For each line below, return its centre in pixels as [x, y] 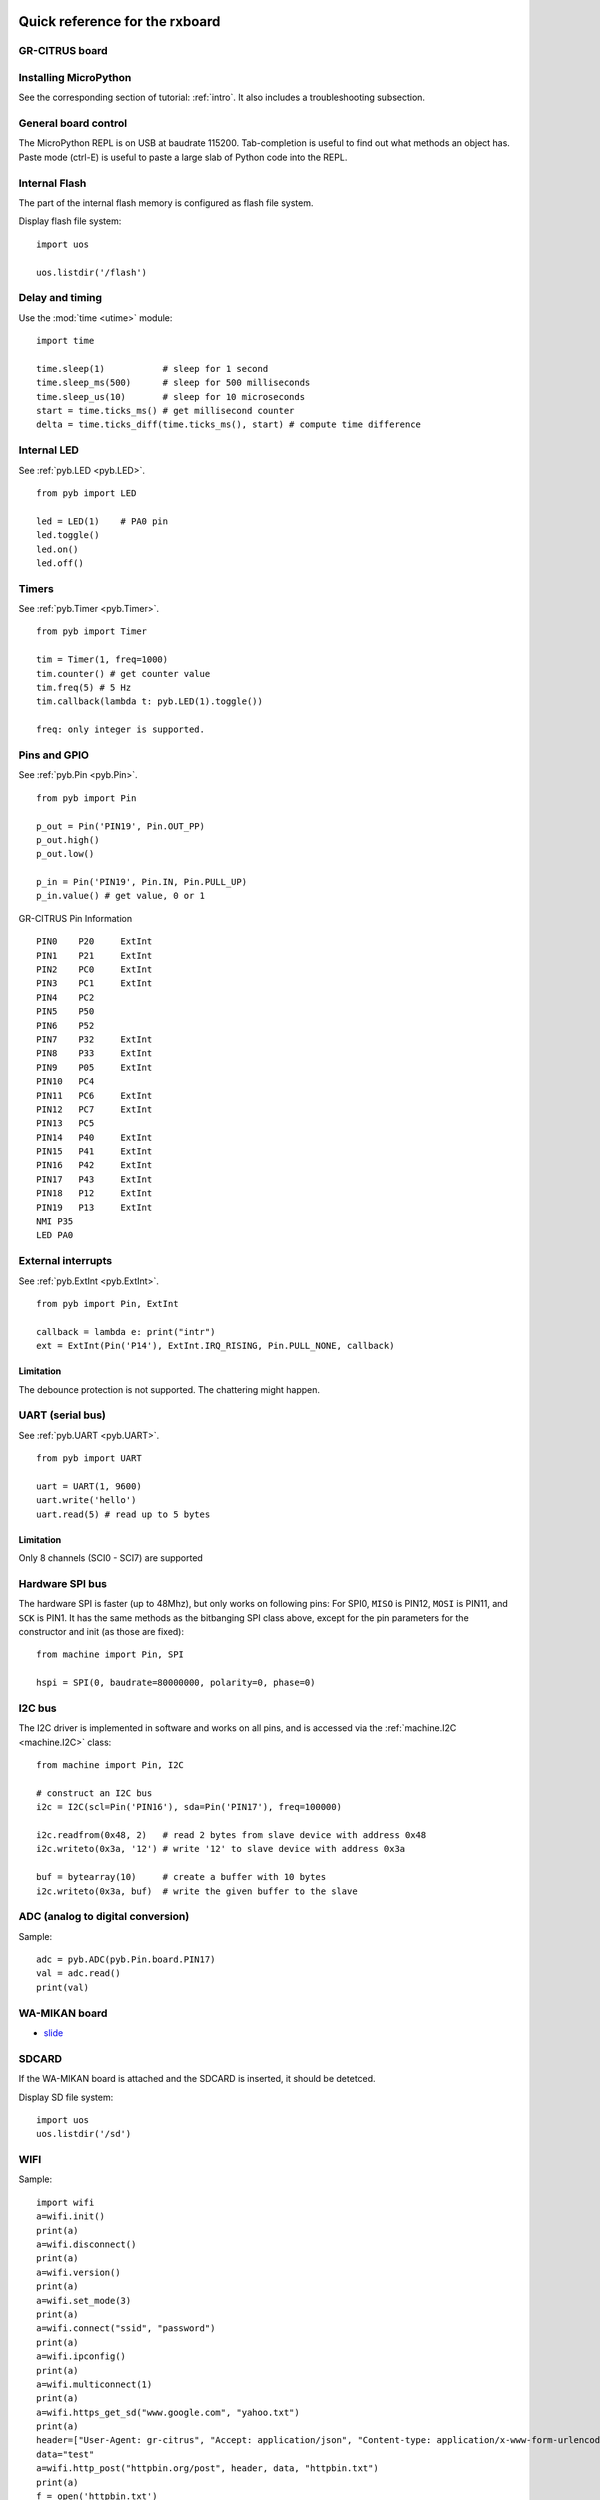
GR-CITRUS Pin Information [75, 918]
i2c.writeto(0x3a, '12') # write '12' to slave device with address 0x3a [221, 1849]
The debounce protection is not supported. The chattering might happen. [169, 1389]
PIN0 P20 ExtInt [94, 941]
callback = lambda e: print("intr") [126, 1331]
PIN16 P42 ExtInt [94, 1165]
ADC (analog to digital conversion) [104, 1917]
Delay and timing [60, 298]
